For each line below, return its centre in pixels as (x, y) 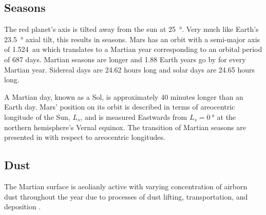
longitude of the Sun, (37, 117)
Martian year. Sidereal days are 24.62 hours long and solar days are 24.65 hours (129, 69)
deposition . (23, 207)
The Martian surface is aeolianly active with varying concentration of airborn (126, 186)
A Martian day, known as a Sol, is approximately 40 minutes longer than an (124, 96)
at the (226, 117)
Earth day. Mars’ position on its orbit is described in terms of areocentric (120, 107)
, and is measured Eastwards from (134, 117)
